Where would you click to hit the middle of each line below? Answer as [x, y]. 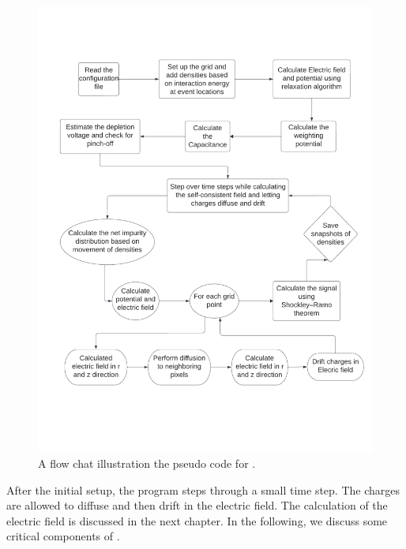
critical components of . [63, 536]
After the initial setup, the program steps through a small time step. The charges [203, 489]
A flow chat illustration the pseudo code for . [147, 463]
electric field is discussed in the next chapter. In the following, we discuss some [197, 520]
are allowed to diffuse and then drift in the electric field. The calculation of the [197, 505]
